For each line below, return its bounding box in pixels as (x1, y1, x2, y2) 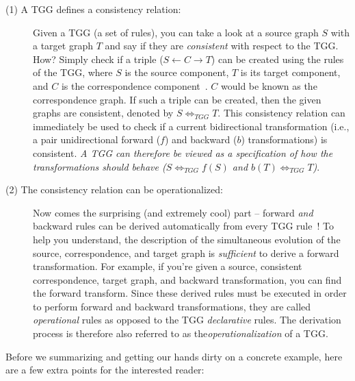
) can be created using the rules (211, 51, 344, 66)
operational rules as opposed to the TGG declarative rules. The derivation (33, 312, 341, 327)
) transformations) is (241, 132, 328, 147)
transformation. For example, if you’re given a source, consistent (33, 259, 302, 273)
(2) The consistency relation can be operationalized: (5, 182, 223, 197)
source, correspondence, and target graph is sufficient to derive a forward (33, 245, 339, 260)
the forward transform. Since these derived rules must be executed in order (33, 286, 347, 300)
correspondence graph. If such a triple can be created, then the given (33, 92, 321, 106)
